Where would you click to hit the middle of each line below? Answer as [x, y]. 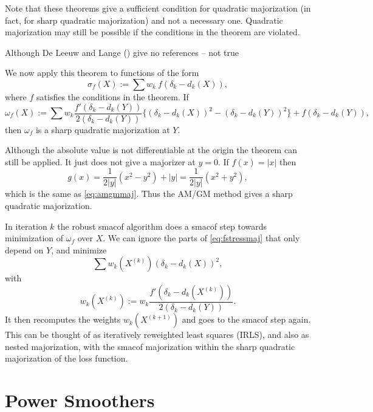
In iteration [26, 226]
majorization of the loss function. [67, 358]
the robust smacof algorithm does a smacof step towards [162, 226]
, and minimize [79, 249]
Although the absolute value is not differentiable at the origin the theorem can [151, 150]
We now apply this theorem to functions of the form [102, 73]
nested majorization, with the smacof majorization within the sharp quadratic [150, 346]
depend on [24, 249]
